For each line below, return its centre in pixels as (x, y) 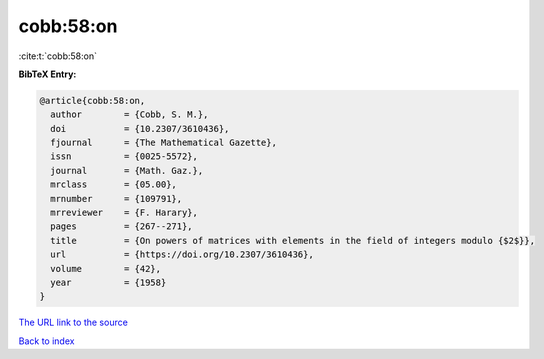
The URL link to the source (73, 322)
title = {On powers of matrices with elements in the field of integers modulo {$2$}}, (292, 240)
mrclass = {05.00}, (113, 184)
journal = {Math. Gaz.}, (127, 170)
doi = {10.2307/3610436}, (140, 128)
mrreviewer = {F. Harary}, (124, 213)
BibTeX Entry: (47, 74)
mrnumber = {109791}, (116, 198)
